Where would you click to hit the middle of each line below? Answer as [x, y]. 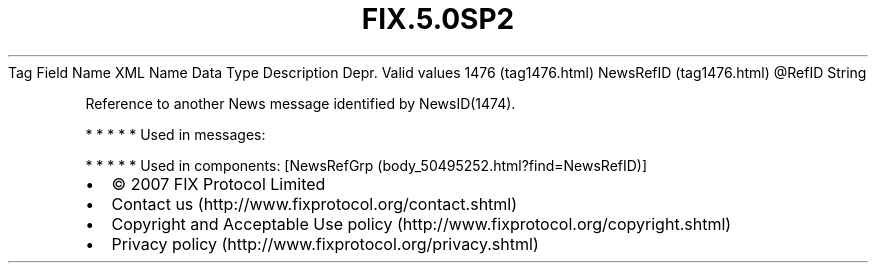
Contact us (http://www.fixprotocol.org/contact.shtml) [314, 203]
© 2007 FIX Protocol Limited [218, 183]
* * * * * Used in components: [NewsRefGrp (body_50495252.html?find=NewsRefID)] [366, 165]
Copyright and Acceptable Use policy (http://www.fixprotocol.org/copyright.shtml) [421, 223]
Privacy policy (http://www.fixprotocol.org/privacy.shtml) [325, 243]
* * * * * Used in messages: [175, 134]
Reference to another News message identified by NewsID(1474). [300, 103]
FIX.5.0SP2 [438, 19]
